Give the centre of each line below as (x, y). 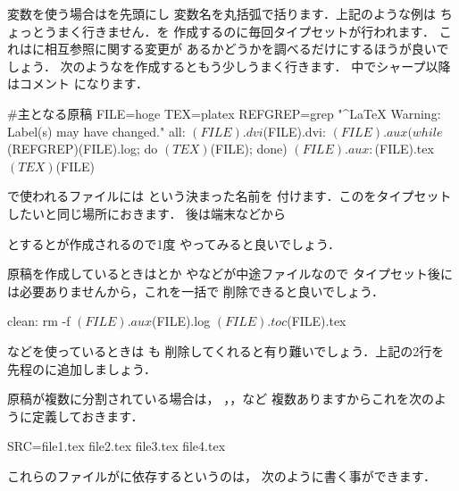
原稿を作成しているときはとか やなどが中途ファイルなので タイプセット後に (230, 274)
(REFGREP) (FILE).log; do (83, 149)
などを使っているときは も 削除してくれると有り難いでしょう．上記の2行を (226, 350)
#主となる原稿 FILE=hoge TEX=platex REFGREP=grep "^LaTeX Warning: (224, 113)
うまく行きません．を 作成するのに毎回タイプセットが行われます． (239, 31)
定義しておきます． (88, 416)
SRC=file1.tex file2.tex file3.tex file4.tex (117, 446)
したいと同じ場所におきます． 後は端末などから (147, 213)
